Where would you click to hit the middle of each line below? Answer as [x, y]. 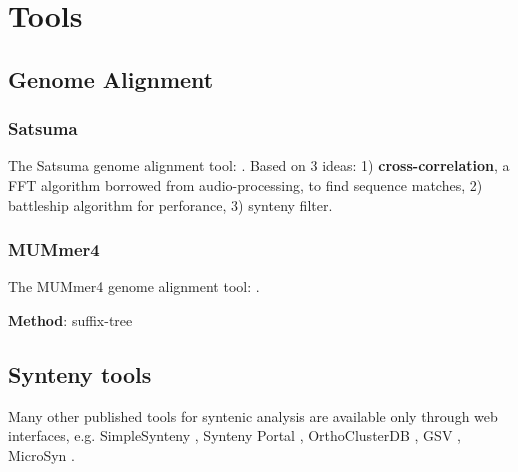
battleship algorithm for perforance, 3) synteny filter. [170, 204]
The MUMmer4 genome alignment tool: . [134, 286]
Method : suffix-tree [70, 319]
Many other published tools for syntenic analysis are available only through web [253, 415]
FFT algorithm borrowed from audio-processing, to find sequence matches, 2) [245, 184]
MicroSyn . [41, 454]
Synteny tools [80, 373]
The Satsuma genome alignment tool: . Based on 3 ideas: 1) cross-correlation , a [259, 165]
